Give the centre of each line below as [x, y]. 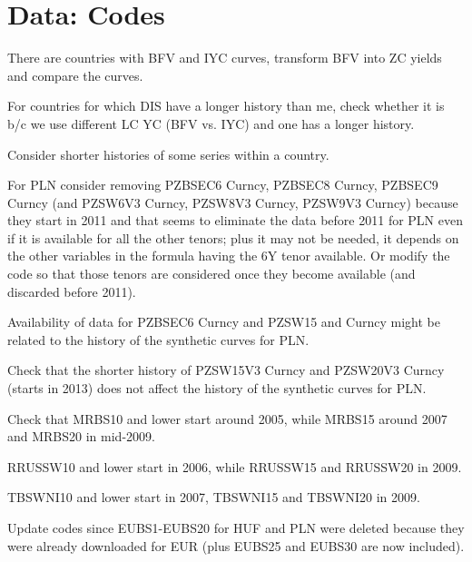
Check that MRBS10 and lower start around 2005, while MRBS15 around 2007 [227, 418]
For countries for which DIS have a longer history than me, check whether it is [226, 106]
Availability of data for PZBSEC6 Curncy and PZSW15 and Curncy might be [224, 322]
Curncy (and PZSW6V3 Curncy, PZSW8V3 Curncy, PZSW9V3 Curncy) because [233, 202]
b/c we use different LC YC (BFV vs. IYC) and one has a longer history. [211, 123]
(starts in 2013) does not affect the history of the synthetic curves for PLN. [217, 388]
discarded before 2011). [72, 291]
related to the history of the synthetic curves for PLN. [158, 339]
